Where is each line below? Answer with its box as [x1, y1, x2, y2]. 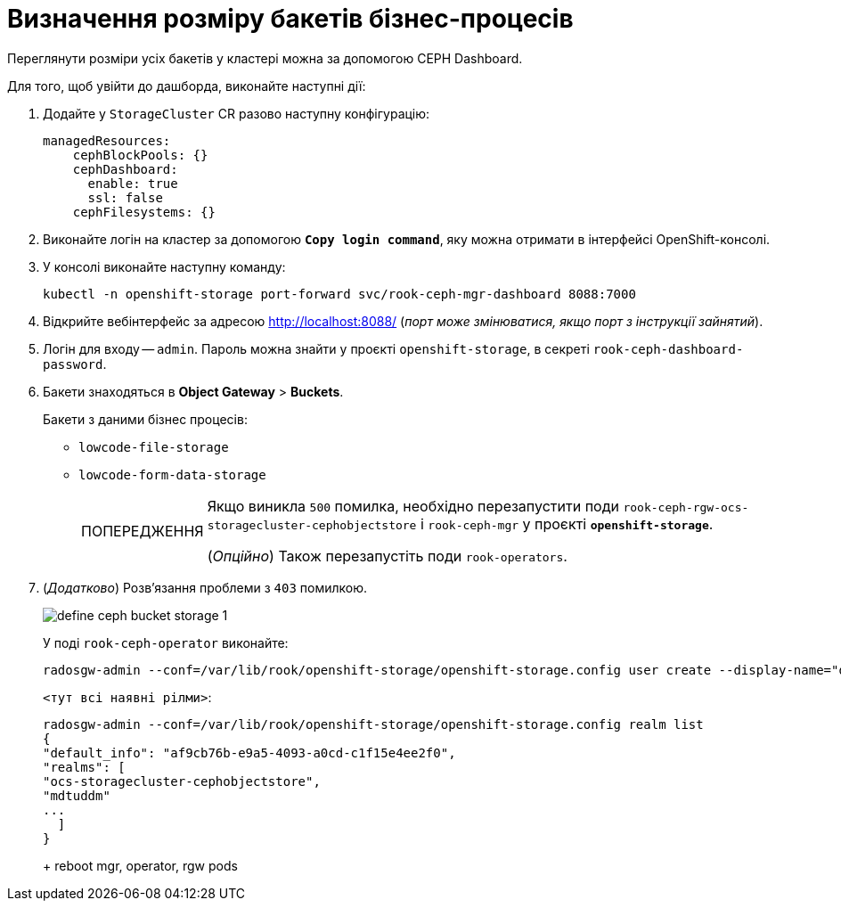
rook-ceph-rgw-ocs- [623, 500, 749, 514]
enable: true [87, 176, 178, 191]
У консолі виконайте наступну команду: [43, 258, 286, 274]
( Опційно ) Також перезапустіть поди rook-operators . [207, 546, 567, 565]
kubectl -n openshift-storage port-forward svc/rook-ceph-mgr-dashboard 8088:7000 [43, 286, 636, 301]
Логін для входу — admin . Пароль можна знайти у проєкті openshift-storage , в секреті [43, 340, 590, 356]
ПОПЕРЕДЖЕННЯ [81, 521, 204, 540]
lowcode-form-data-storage [78, 467, 266, 482]
